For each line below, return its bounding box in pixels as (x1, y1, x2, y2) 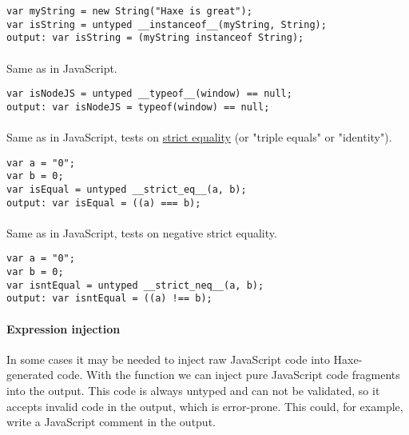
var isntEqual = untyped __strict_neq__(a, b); (6, 279, 264, 291)
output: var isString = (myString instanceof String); (6, 32, 304, 44)
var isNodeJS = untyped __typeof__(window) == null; (6, 88, 292, 100)
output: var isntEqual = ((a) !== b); (6, 293, 212, 305)
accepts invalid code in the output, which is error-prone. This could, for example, (6, 397, 403, 414)
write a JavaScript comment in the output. (6, 413, 216, 430)
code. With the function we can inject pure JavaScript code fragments (57, 366, 400, 383)
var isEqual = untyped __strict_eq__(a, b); (6, 183, 247, 195)
